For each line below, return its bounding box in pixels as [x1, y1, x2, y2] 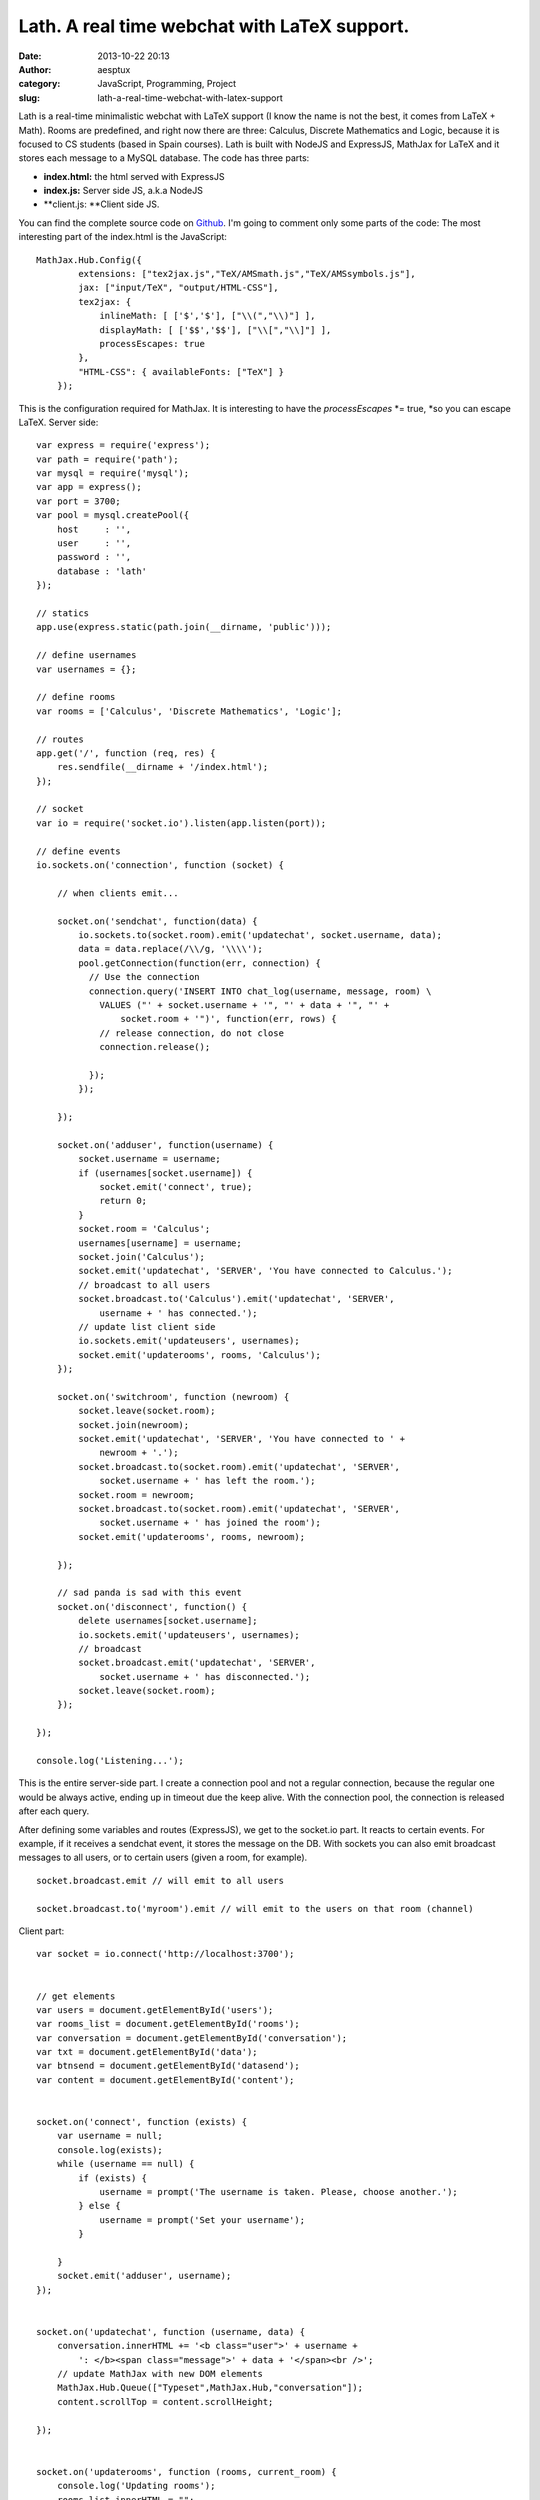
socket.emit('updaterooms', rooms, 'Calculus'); [78, 1349, 322, 1360]
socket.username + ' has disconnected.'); [99, 1671, 311, 1682]
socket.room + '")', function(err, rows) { [120, 1013, 337, 1025]
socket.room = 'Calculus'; [78, 1223, 211, 1235]
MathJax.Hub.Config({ [36, 254, 142, 265]
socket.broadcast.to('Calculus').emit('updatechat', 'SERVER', [78, 1293, 395, 1305]
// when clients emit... [56, 887, 179, 899]
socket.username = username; [78, 1153, 222, 1165]
